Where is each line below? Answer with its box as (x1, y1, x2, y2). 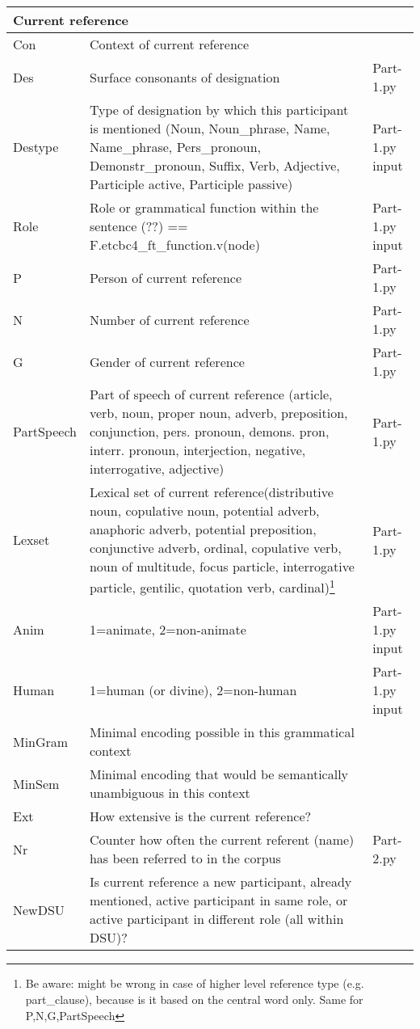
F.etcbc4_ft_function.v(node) (89, 235, 260, 254)
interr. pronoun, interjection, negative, (89, 441, 306, 459)
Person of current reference (89, 268, 242, 287)
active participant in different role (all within (89, 909, 344, 929)
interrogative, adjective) (89, 459, 225, 478)
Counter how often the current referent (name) (89, 830, 355, 850)
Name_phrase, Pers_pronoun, (89, 137, 262, 156)
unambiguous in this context (89, 783, 250, 803)
